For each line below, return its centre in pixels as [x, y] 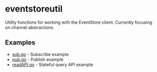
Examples [20, 43]
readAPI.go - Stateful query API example [53, 64]
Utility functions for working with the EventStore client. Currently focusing [79, 22]
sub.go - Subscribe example [40, 54]
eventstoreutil [34, 9]
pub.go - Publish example [38, 59]
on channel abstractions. [30, 27]
